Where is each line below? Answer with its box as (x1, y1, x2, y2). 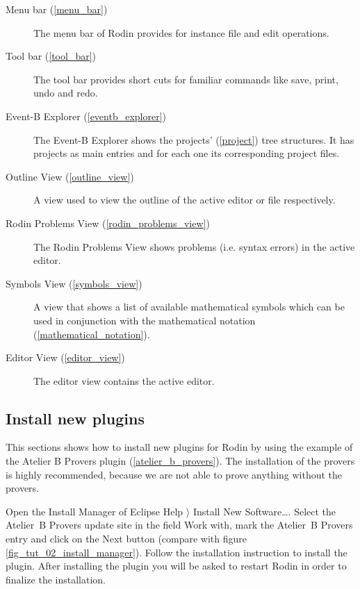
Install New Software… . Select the (193, 504, 336, 518)
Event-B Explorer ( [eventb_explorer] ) (6, 108, 167, 123)
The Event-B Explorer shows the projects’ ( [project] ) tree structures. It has (33, 132, 354, 147)
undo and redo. (33, 85, 98, 100)
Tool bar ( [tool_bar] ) (6, 49, 97, 63)
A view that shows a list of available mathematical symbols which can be (33, 299, 345, 314)
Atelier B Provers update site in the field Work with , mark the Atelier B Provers (6, 517, 353, 532)
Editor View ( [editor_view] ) (6, 350, 125, 365)
